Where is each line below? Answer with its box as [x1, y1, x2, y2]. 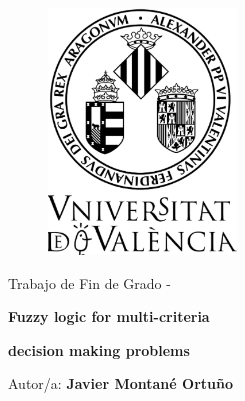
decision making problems [8, 339, 190, 360]
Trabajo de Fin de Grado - [8, 272, 171, 293]
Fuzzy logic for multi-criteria [8, 306, 210, 327]
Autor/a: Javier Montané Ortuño [8, 373, 233, 394]
